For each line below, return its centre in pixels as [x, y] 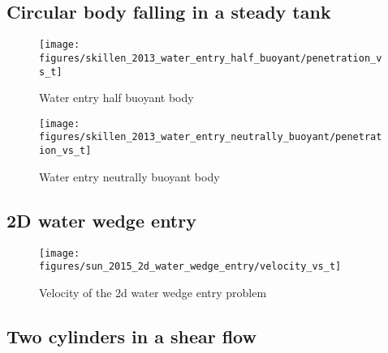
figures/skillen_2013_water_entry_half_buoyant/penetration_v [211, 58]
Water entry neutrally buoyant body [129, 176]
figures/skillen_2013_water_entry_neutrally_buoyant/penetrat [211, 137]
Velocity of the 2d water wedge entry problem [153, 292]
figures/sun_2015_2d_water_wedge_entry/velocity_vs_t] [190, 267]
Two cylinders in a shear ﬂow [131, 336]
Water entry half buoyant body [116, 98]
